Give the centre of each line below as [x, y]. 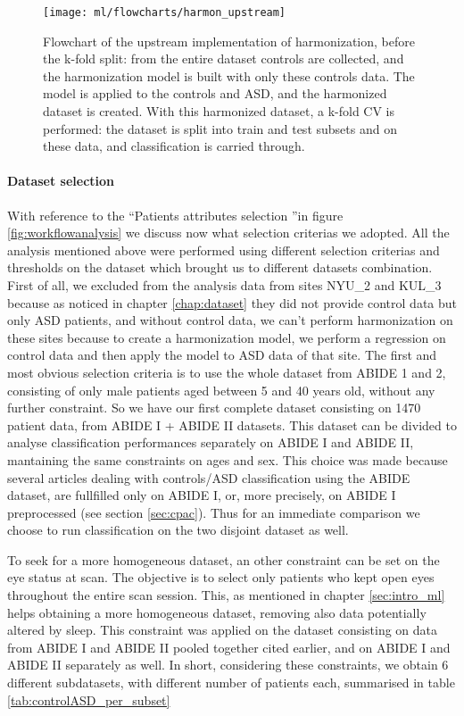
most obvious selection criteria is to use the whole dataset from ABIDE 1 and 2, [227, 372]
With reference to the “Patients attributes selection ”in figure [175, 215]
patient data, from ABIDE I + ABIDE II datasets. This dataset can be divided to [232, 425]
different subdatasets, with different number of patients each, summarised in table [231, 683]
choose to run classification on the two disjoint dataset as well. [178, 530]
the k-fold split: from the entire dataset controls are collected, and [224, 58]
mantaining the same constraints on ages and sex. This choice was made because [228, 459]
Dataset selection [61, 181]
